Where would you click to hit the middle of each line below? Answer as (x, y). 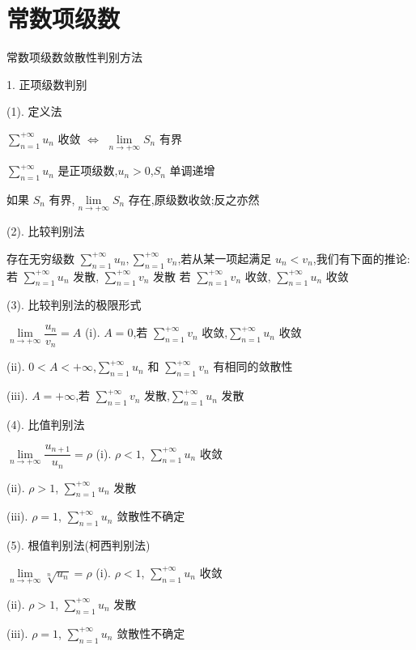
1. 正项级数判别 (47, 84)
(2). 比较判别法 (46, 231)
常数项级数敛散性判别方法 (74, 57)
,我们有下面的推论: (361, 258)
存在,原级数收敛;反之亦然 (194, 199)
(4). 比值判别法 (46, 425)
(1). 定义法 (34, 111)
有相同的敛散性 (253, 366)
